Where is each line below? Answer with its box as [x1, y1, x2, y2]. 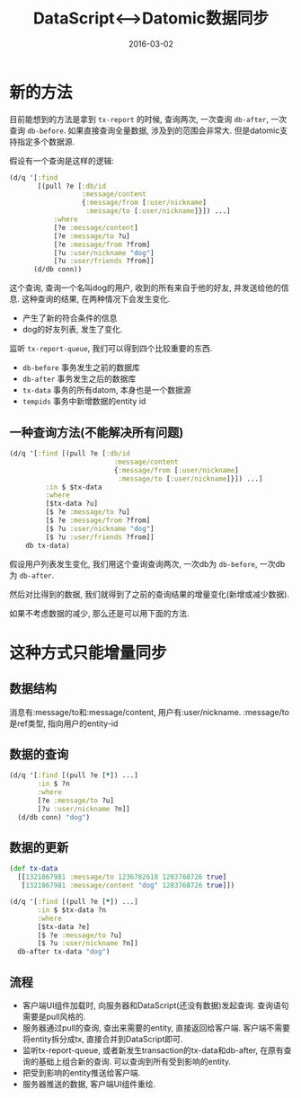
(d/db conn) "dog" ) [17, 812, 91, 822]
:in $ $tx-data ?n [37, 905, 106, 915]
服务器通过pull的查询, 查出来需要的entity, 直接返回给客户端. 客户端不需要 [22, 1022, 290, 1033]
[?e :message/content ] [53, 223, 139, 232]
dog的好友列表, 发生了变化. [22, 324, 123, 335]
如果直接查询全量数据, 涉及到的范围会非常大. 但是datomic [67, 125, 280, 136]
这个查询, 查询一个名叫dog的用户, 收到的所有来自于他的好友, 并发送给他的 [9, 282, 281, 293]
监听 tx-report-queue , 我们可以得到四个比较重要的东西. [9, 343, 213, 354]
